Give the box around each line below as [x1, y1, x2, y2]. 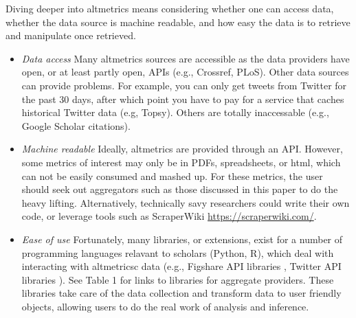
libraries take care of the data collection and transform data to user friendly [21, 286, 342, 300]
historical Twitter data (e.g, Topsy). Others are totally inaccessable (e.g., [21, 105, 329, 120]
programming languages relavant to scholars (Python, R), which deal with [21, 245, 334, 260]
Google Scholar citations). [21, 118, 131, 133]
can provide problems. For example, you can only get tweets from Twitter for [21, 78, 347, 92]
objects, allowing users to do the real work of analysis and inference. [21, 299, 309, 313]
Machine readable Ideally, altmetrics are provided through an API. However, [21, 141, 343, 156]
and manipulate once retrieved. [5, 28, 136, 43]
